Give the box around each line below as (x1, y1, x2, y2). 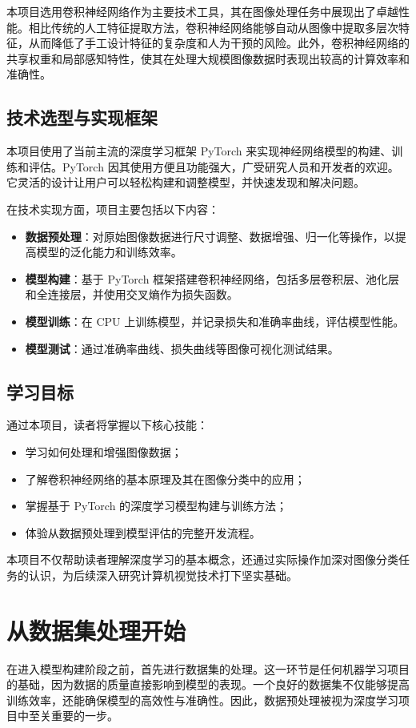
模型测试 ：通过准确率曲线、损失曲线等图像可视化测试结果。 (25, 340, 339, 356)
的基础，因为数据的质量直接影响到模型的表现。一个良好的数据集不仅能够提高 (6, 676, 410, 693)
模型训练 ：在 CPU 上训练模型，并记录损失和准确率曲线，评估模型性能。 (25, 312, 405, 329)
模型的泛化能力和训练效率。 (36, 243, 182, 260)
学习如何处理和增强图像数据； (25, 443, 182, 460)
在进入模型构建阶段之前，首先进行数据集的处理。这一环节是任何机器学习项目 (6, 660, 410, 677)
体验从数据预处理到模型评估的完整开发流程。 (25, 524, 261, 541)
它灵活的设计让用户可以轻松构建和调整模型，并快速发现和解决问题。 (6, 174, 365, 191)
